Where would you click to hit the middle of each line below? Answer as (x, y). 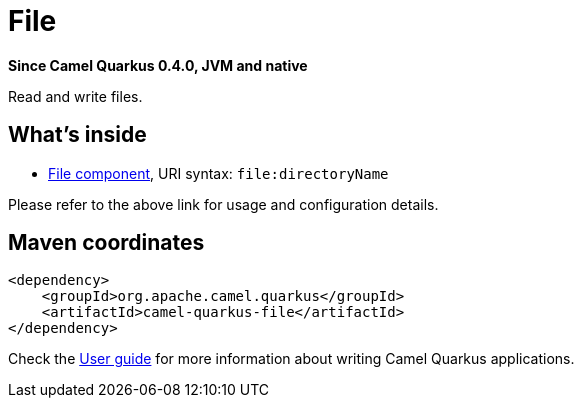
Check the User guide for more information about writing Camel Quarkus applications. (291, 359)
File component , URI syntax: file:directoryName (218, 173)
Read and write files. (75, 96)
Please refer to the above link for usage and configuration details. (223, 204)
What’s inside (77, 135)
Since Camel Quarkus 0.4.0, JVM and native (158, 65)
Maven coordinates (106, 243)
